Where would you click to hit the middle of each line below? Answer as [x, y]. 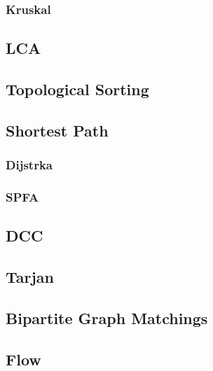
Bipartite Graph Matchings [107, 317]
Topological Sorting [77, 89]
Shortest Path [57, 130]
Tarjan [30, 277]
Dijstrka [29, 165]
